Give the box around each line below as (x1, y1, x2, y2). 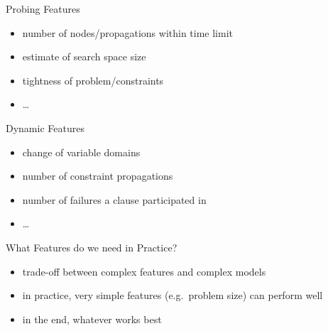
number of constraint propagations (22, 168, 173, 183)
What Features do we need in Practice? (6, 239, 177, 254)
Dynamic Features (6, 120, 84, 135)
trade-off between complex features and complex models (22, 264, 266, 278)
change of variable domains (22, 144, 141, 159)
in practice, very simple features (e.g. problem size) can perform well (22, 288, 323, 303)
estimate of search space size (22, 49, 146, 64)
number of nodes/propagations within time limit (22, 25, 234, 40)
